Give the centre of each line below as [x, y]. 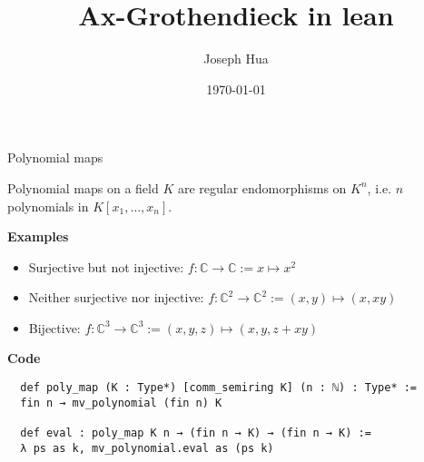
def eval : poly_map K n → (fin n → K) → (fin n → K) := [196, 433]
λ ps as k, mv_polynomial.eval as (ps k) [147, 448]
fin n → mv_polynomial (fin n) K [121, 403]
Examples [38, 236]
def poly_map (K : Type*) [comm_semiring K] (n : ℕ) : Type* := [219, 388]
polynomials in [48, 206]
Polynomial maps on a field [83, 187]
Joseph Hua [236, 59]
